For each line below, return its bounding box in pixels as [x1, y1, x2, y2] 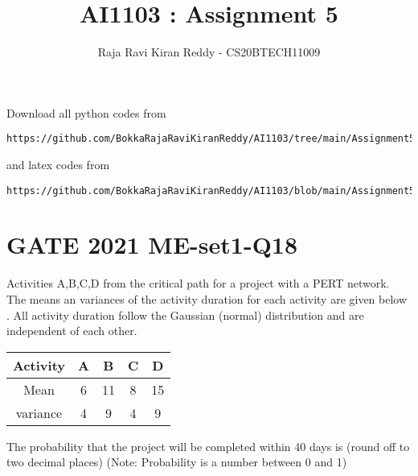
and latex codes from [6, 155, 110, 172]
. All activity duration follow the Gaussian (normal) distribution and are [6, 306, 364, 323]
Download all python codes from [6, 104, 166, 121]
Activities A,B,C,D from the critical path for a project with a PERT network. [6, 275, 390, 292]
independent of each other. [6, 322, 137, 339]
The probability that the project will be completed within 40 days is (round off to [6, 437, 410, 454]
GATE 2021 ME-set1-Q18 [6, 228, 298, 261]
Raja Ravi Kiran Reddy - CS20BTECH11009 [97, 43, 321, 60]
